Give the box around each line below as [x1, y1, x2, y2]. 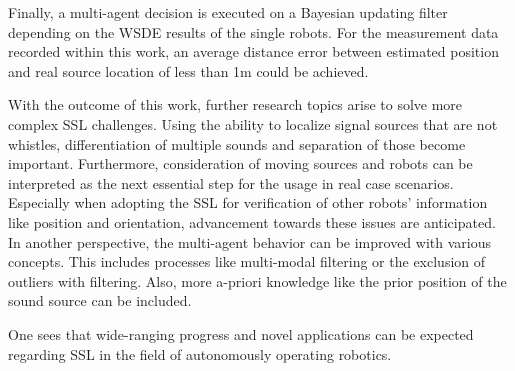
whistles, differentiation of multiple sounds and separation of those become [8, 133, 466, 154]
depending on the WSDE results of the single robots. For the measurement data [8, 21, 499, 42]
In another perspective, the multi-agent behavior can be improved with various [8, 231, 491, 252]
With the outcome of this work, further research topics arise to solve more [8, 94, 463, 115]
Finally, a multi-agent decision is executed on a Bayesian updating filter [8, 2, 448, 22]
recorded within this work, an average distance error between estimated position [8, 41, 499, 62]
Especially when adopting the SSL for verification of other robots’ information [8, 192, 488, 213]
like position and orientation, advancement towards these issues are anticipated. [8, 211, 496, 232]
